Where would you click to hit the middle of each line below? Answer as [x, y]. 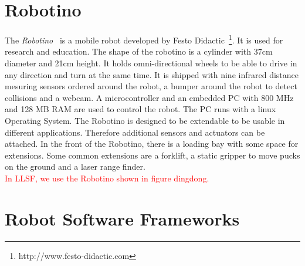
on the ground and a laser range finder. [75, 166]
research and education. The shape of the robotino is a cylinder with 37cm [139, 51]
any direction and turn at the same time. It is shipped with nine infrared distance [152, 74]
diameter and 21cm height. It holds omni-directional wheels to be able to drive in [151, 63]
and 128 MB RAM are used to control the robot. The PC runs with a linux [140, 109]
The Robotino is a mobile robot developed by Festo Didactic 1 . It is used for [144, 39]
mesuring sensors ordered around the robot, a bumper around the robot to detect [151, 86]
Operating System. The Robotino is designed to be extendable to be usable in [145, 120]
